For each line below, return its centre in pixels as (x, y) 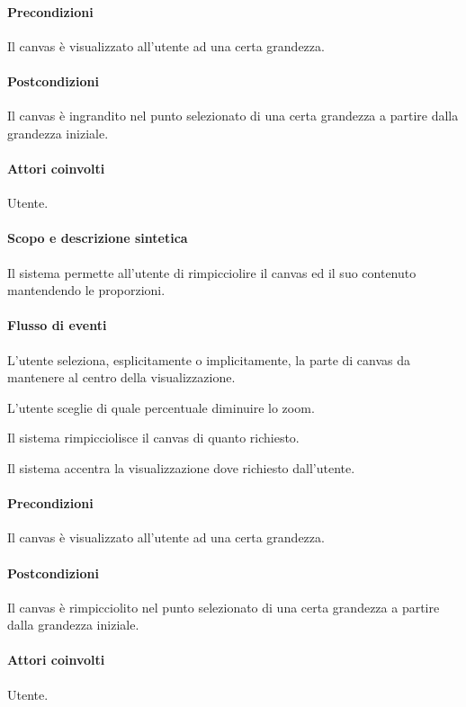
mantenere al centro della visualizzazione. (121, 377)
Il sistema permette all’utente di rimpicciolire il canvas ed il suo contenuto (212, 272)
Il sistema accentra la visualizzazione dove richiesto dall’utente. (181, 467)
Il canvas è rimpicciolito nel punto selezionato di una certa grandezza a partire (224, 607)
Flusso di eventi (57, 325)
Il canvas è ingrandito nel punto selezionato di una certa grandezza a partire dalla (233, 116)
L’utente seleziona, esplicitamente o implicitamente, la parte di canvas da (209, 359)
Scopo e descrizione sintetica (98, 238)
